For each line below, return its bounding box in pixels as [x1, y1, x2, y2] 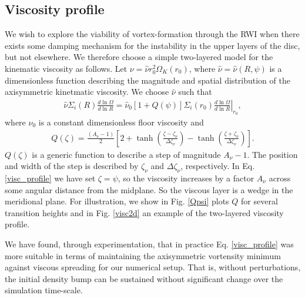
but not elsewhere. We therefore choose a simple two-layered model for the [5, 51, 273, 63]
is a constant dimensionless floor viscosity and [38, 116, 204, 128]
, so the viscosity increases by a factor [118, 172, 254, 184]
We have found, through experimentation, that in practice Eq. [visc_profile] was [5, 237, 294, 250]
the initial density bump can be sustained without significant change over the [5, 272, 283, 284]
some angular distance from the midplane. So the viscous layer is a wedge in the [5, 183, 293, 196]
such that [178, 85, 212, 98]
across [269, 172, 291, 184]
